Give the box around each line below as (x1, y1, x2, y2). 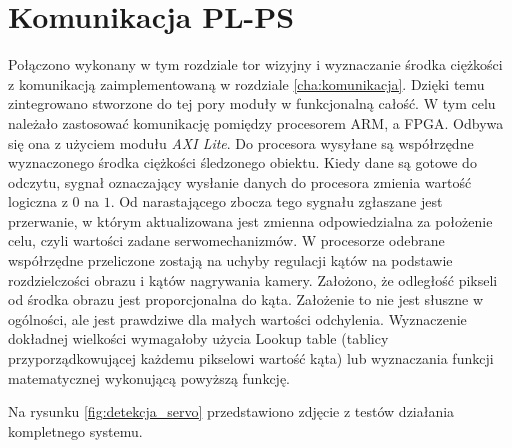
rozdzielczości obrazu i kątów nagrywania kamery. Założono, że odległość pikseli (8, 269, 498, 290)
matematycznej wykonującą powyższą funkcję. (8, 367, 291, 388)
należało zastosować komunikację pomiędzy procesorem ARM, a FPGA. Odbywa (8, 112, 504, 133)
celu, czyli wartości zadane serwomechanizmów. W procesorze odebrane (8, 230, 445, 251)
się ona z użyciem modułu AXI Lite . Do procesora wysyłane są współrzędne (8, 132, 474, 153)
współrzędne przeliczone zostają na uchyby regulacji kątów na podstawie (8, 250, 453, 271)
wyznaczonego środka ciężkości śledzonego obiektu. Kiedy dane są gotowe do (8, 152, 477, 173)
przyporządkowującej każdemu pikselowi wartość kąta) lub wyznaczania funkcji (8, 348, 494, 369)
